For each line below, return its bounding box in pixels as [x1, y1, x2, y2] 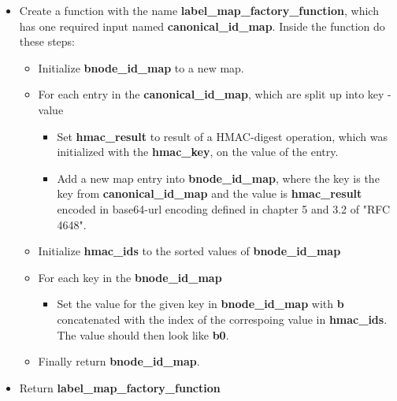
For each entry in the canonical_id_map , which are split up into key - [38, 86, 391, 102]
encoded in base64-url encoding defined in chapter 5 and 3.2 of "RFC [57, 200, 391, 217]
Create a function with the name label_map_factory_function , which [19, 2, 379, 18]
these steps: [19, 33, 76, 50]
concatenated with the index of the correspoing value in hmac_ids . [57, 310, 388, 327]
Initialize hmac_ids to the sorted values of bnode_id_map [38, 243, 341, 259]
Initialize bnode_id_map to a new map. [38, 59, 244, 76]
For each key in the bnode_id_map [38, 269, 222, 285]
